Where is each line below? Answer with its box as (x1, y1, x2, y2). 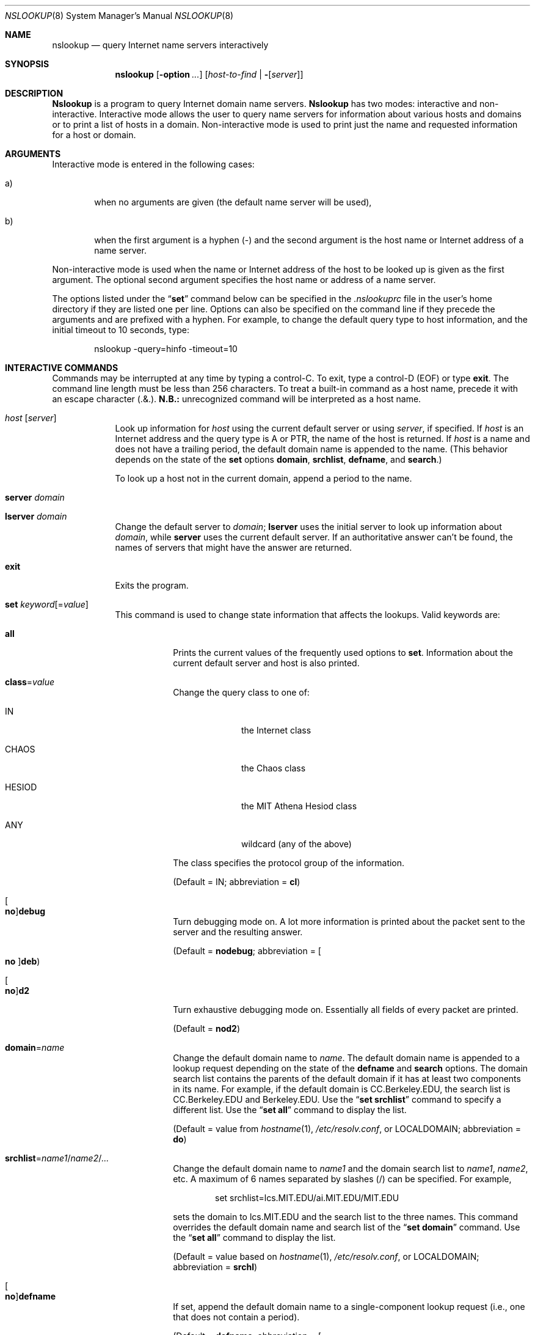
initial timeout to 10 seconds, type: (52, 325, 190, 335)
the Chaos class (241, 763, 306, 773)
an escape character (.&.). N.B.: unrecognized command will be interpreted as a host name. (52, 394, 421, 404)
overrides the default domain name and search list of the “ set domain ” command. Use (173, 1222, 520, 1232)
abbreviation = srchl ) (173, 1262, 258, 1272)
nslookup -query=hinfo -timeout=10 (94, 344, 238, 354)
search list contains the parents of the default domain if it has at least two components (173, 1073, 521, 1084)
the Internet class (241, 725, 311, 735)
